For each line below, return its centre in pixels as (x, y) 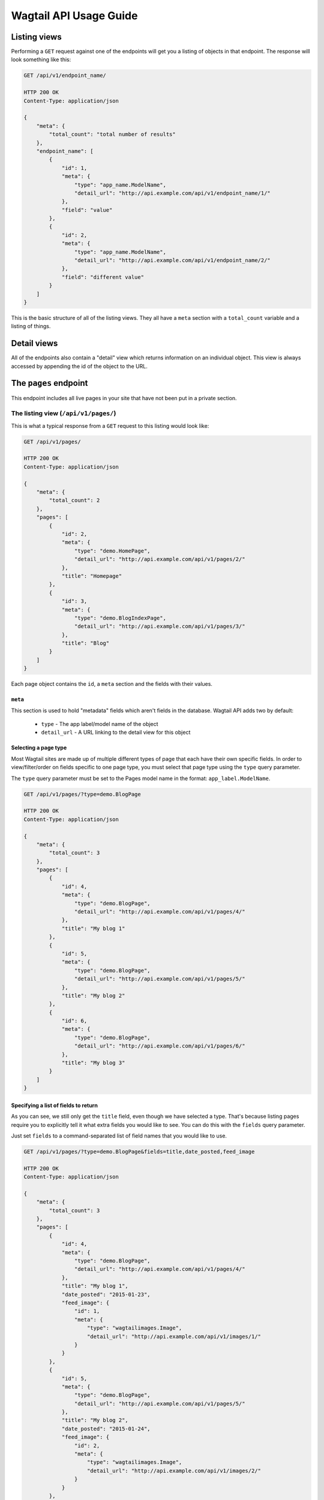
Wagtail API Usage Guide (74, 16)
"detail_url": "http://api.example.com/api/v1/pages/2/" (160, 559)
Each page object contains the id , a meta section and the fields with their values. (112, 684)
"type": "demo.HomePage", (112, 551)
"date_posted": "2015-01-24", (106, 1429)
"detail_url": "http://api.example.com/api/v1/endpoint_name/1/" (172, 193)
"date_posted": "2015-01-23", (106, 1294)
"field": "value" (87, 210)
